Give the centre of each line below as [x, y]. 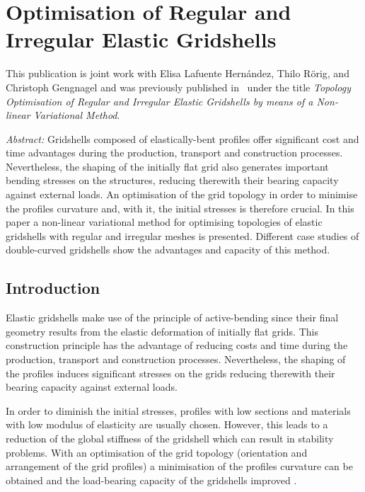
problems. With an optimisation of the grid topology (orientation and [157, 452]
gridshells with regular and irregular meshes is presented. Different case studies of [182, 235]
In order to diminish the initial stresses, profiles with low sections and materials [178, 410]
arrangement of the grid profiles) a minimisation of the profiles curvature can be [179, 466]
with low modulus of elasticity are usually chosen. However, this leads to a [167, 424]
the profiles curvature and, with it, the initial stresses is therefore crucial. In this [180, 208]
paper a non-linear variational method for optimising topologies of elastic [164, 222]
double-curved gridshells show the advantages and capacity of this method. [168, 250]
